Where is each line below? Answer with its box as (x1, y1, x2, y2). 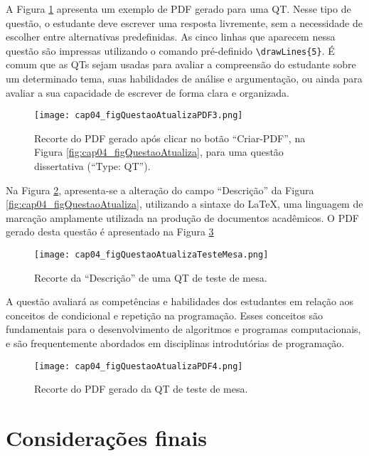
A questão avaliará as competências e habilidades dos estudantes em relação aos (6, 294, 354, 309)
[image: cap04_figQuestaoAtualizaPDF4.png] (34, 361, 243, 371)
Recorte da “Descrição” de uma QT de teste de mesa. (34, 270, 267, 285)
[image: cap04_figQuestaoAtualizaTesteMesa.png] (34, 250, 269, 260)
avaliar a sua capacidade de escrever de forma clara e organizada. (6, 85, 289, 100)
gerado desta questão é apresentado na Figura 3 (6, 224, 214, 239)
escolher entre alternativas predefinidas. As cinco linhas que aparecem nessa (6, 29, 336, 44)
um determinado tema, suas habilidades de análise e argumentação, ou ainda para (6, 71, 363, 86)
